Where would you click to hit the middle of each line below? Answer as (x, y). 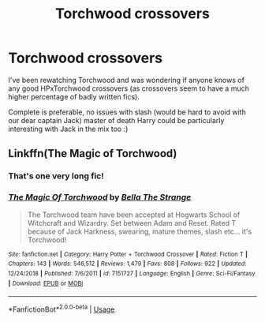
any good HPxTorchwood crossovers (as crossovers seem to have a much (129, 88)
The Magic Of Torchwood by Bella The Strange (100, 197)
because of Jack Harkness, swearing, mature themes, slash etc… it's (140, 231)
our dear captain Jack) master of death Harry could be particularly (116, 120)
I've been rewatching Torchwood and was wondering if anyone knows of (126, 80)
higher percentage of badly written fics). (74, 96)
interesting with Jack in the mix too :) (68, 129)
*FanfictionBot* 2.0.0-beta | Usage (62, 309)
